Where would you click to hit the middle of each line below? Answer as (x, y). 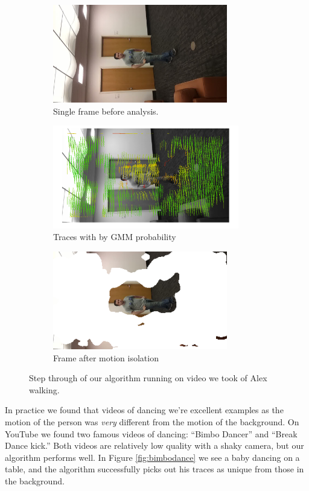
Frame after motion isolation (106, 357)
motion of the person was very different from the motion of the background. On (152, 422)
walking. (44, 389)
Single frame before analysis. (106, 111)
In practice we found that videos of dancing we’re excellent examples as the (144, 410)
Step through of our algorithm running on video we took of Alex (148, 378)
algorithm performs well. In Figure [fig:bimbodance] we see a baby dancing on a (152, 457)
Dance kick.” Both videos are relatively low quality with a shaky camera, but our (154, 445)
